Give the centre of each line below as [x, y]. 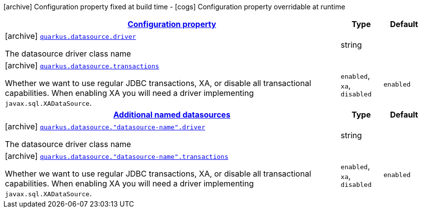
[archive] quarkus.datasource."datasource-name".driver [105, 126]
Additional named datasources [172, 115]
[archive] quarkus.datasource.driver [70, 36]
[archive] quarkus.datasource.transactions [82, 65]
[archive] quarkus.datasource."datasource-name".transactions [117, 156]
